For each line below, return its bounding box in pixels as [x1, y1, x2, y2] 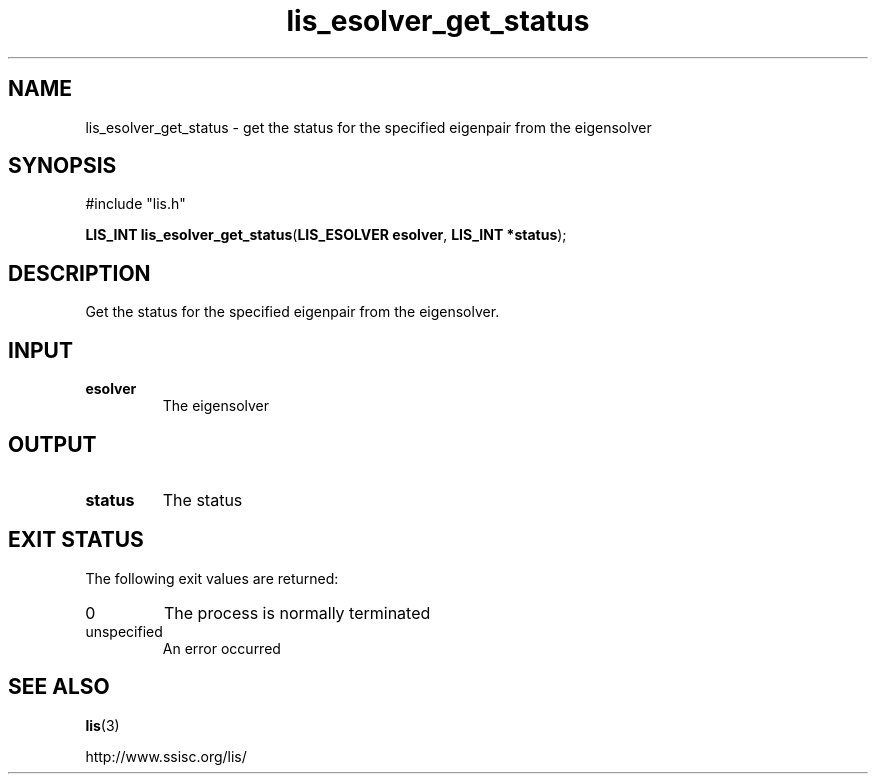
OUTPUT [8, 431, 97, 457]
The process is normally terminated [163, 602, 431, 623]
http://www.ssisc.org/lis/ [85, 747, 247, 765]
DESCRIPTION [8, 260, 151, 286]
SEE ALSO [8, 674, 110, 700]
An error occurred [162, 639, 281, 657]
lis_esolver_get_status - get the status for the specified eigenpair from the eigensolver [85, 118, 652, 136]
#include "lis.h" [85, 195, 186, 213]
